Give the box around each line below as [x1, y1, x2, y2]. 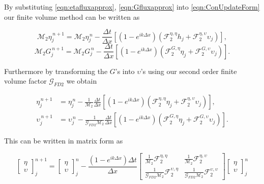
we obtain [66, 76, 97, 86]
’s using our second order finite [140, 65, 237, 76]
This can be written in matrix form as [4, 135, 123, 146]
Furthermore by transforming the [4, 65, 108, 76]
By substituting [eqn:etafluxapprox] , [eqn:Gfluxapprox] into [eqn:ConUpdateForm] [4, 2, 260, 12]
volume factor [4, 76, 47, 86]
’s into [115, 65, 135, 76]
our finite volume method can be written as [4, 11, 140, 22]
